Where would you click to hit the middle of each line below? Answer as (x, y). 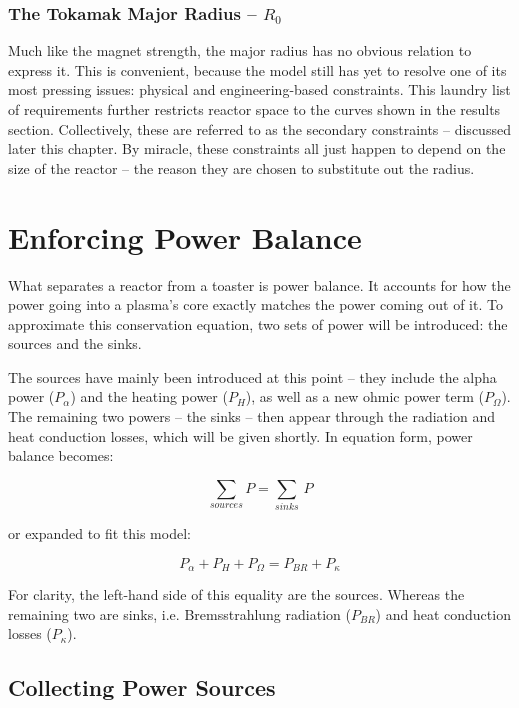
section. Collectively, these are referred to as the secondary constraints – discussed (259, 128)
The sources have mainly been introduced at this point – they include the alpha (252, 376)
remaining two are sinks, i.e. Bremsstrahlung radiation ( (179, 613)
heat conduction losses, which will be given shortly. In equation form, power (240, 435)
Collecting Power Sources (142, 687)
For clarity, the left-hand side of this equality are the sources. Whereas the (236, 594)
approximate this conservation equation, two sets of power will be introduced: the (258, 323)
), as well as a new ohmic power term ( (365, 396)
